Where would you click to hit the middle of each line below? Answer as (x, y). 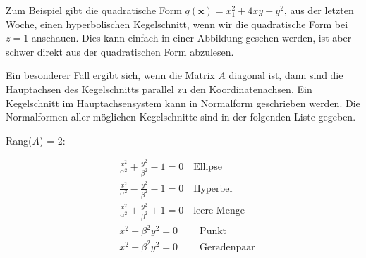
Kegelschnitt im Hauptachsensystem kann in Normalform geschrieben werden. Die (183, 103)
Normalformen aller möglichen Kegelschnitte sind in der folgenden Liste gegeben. (181, 117)
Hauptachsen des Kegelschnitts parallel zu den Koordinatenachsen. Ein (159, 88)
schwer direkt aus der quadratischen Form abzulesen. (120, 51)
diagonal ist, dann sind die (286, 75)
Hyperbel (213, 189)
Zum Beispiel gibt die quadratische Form (94, 10)
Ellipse (208, 167)
